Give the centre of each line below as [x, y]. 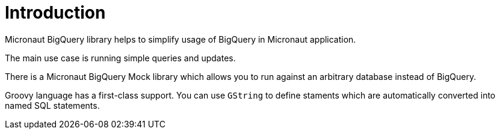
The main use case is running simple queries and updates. [120, 58]
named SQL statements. [52, 105]
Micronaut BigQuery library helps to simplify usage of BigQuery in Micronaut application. [181, 39]
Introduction [55, 13]
